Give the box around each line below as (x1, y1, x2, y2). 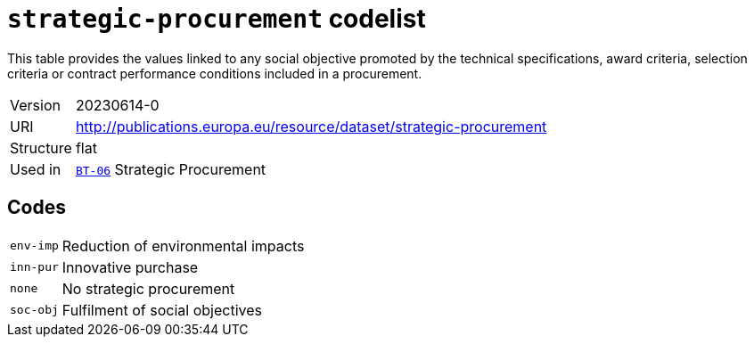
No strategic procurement (61, 279, 235, 298)
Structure (10, 138, 72, 157)
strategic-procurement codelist (7, 4, 426, 34)
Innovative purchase (61, 258, 199, 276)
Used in (10, 160, 61, 178)
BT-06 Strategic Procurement (75, 160, 266, 178)
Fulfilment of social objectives (61, 300, 262, 319)
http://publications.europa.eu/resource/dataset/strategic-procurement (75, 117, 547, 135)
